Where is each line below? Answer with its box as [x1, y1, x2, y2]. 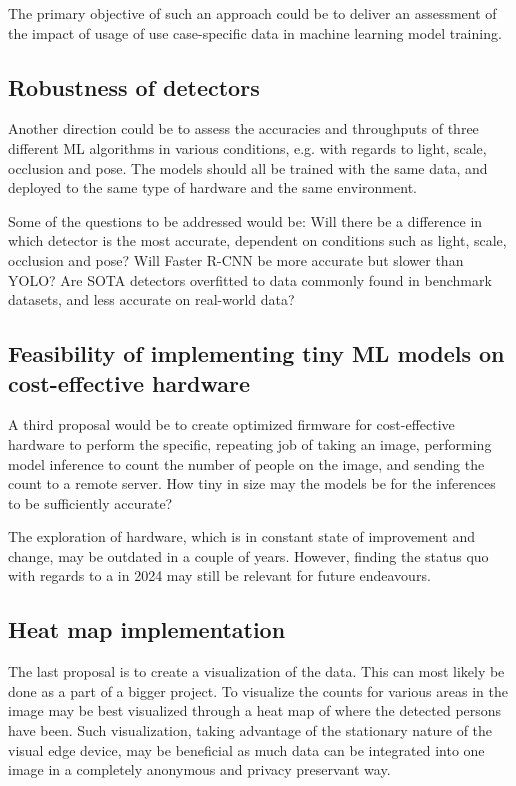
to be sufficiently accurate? [8, 492, 173, 513]
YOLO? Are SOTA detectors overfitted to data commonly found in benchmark [8, 269, 492, 290]
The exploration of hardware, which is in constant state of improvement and [8, 526, 476, 547]
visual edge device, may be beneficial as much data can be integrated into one [8, 739, 485, 760]
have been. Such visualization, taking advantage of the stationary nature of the [8, 720, 493, 741]
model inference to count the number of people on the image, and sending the [8, 453, 485, 474]
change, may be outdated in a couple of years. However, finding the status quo [8, 545, 489, 566]
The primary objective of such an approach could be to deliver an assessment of [8, 3, 497, 23]
